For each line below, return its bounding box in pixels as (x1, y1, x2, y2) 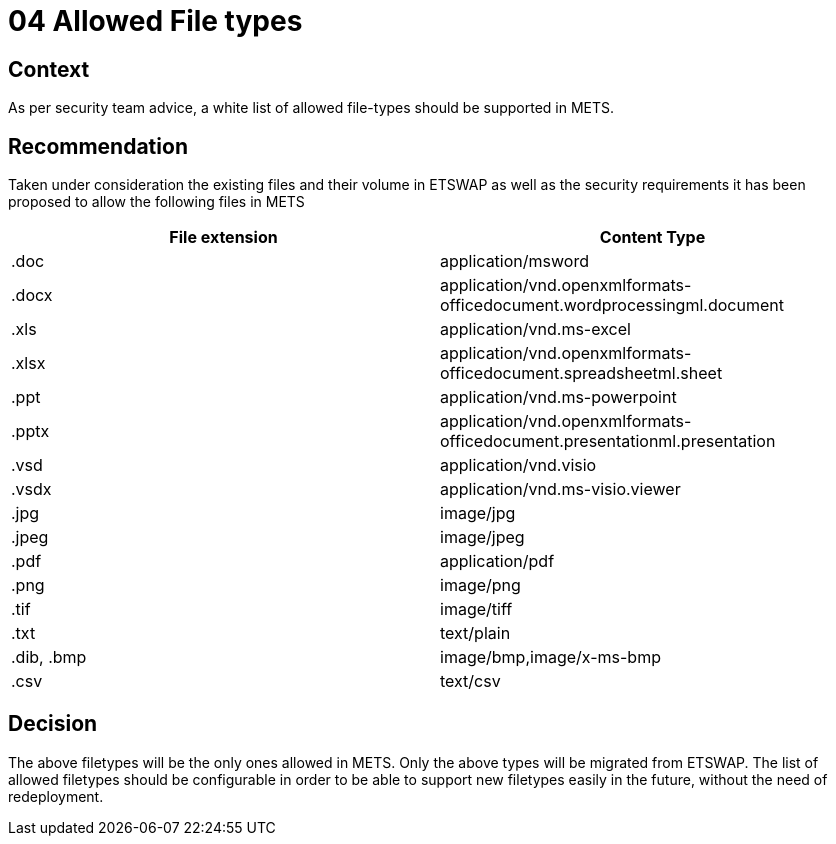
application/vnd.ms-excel (440, 319, 631, 340)
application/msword (440, 251, 589, 272)
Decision (8, 711, 98, 737)
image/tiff (440, 599, 513, 620)
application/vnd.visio (440, 455, 597, 476)
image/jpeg (440, 527, 525, 548)
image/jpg (440, 503, 516, 524)
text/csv (440, 671, 501, 692)
